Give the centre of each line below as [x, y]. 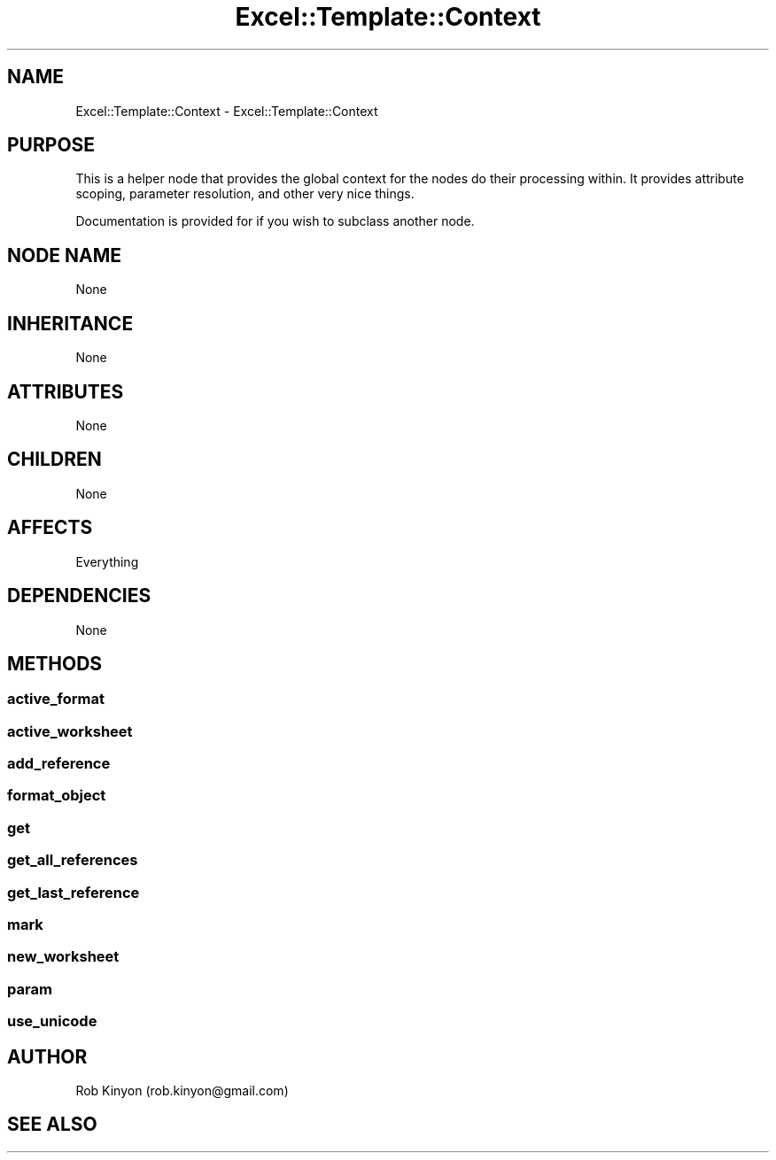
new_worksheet [63, 957]
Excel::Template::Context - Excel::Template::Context [227, 111]
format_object [57, 796]
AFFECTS [50, 528]
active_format [56, 699]
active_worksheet [70, 731]
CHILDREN [54, 460]
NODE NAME [65, 255]
